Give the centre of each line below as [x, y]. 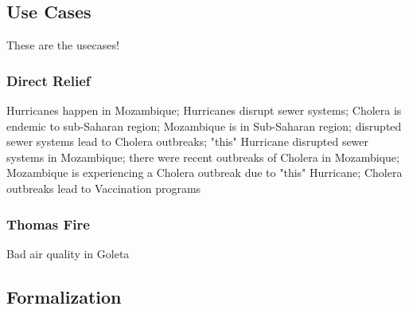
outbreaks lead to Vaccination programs [104, 188]
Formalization [64, 296]
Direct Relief [49, 80]
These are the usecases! [63, 45]
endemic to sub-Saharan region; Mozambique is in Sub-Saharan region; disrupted [204, 126]
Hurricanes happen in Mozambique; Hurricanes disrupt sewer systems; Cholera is [204, 110]
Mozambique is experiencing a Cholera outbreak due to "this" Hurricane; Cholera [204, 173]
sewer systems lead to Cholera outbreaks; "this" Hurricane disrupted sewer [188, 141]
